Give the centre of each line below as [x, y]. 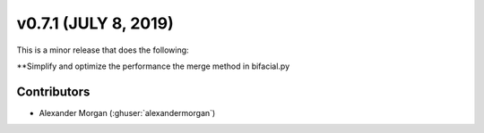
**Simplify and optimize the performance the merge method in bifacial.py [153, 66]
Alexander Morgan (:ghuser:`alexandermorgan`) [127, 112]
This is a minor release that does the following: [103, 50]
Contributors [53, 91]
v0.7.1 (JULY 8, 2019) [95, 23]
